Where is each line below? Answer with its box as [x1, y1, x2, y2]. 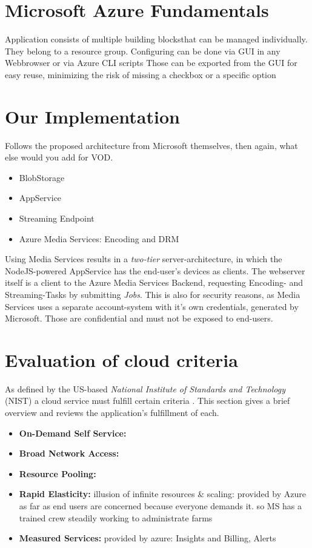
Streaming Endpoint [19, 212, 95, 224]
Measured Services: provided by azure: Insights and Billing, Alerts [19, 532, 276, 544]
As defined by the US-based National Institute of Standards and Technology [5, 382, 285, 395]
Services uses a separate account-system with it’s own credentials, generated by [5, 300, 299, 312]
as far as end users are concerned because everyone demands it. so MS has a [19, 500, 302, 512]
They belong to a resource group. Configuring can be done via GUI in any [5, 44, 280, 57]
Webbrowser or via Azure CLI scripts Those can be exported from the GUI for [5, 56, 297, 69]
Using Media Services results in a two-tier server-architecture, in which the [5, 253, 282, 265]
